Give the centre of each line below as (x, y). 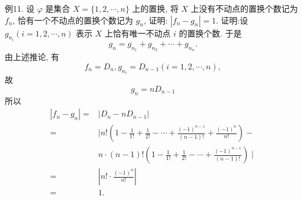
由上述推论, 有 (32, 57)
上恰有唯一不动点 (137, 33)
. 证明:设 (232, 20)
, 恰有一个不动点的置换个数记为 (73, 20)
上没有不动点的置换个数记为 (245, 8)
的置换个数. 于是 (210, 33)
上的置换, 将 (155, 8)
